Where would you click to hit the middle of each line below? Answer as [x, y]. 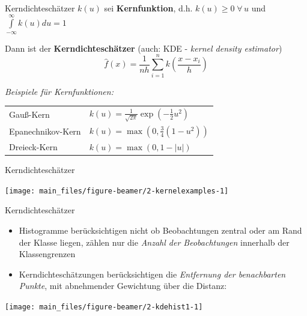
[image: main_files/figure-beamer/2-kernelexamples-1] [117, 191]
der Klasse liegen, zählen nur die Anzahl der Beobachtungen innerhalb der [154, 242]
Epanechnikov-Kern [45, 131]
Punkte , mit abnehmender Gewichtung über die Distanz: [123, 286]
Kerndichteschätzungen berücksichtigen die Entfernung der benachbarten [152, 274]
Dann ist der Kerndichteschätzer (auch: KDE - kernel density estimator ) [144, 48]
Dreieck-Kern [33, 147]
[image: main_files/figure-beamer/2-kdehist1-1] [104, 307]
